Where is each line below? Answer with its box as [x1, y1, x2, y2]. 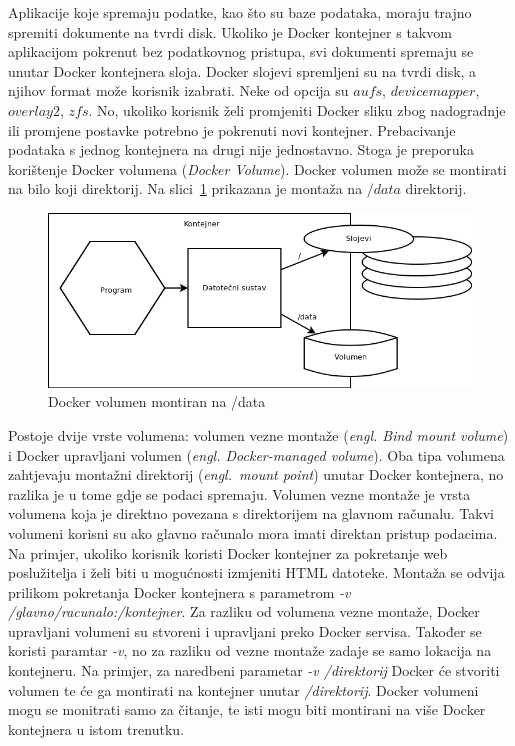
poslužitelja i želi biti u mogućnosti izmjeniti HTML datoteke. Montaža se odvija [8, 562, 505, 583]
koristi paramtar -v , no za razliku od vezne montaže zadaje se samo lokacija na [8, 640, 492, 661]
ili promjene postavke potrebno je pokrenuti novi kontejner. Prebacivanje [8, 119, 456, 140]
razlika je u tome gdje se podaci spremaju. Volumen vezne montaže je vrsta [8, 483, 471, 504]
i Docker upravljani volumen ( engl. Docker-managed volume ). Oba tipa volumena [8, 444, 505, 465]
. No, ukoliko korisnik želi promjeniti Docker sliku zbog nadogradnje [88, 99, 506, 120]
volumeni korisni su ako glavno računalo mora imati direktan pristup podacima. [8, 522, 498, 543]
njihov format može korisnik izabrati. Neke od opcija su [8, 80, 349, 101]
